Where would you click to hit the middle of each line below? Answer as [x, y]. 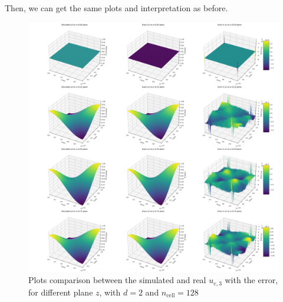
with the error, [251, 280]
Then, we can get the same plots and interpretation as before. [116, 8]
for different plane [61, 292]
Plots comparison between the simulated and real [117, 280]
